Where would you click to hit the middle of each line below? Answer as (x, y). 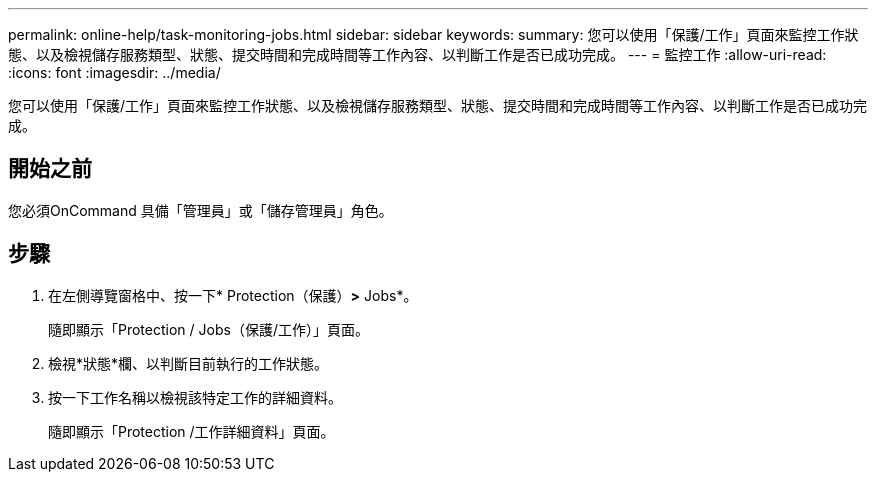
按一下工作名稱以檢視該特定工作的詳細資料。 (195, 397)
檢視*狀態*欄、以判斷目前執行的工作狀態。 (188, 363)
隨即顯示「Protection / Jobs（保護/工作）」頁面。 (208, 329)
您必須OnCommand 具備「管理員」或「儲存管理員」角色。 (200, 210)
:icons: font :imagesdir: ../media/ (114, 72)
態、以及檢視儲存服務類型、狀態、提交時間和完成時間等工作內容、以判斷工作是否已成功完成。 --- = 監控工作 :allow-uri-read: (417, 54)
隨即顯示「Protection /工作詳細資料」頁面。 (191, 431)
